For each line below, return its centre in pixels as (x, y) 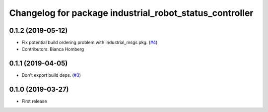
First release (34, 101)
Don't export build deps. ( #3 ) (51, 75)
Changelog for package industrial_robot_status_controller (131, 13)
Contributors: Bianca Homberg (53, 49)
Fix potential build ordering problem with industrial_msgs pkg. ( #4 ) (90, 43)
